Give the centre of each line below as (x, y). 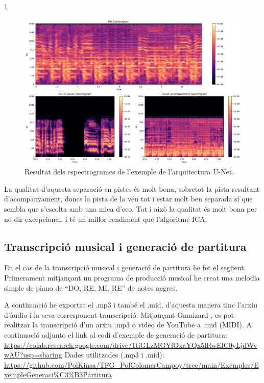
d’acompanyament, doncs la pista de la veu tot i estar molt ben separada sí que (128, 199)
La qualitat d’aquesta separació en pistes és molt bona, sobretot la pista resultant (132, 188)
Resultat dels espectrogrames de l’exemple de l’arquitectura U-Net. (129, 172)
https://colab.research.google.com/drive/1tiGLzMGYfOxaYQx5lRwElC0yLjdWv (131, 344)
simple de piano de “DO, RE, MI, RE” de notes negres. (91, 287)
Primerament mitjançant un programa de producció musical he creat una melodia (132, 278)
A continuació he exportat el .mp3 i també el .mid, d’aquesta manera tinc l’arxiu (131, 305)
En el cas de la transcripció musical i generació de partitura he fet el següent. (125, 267)
